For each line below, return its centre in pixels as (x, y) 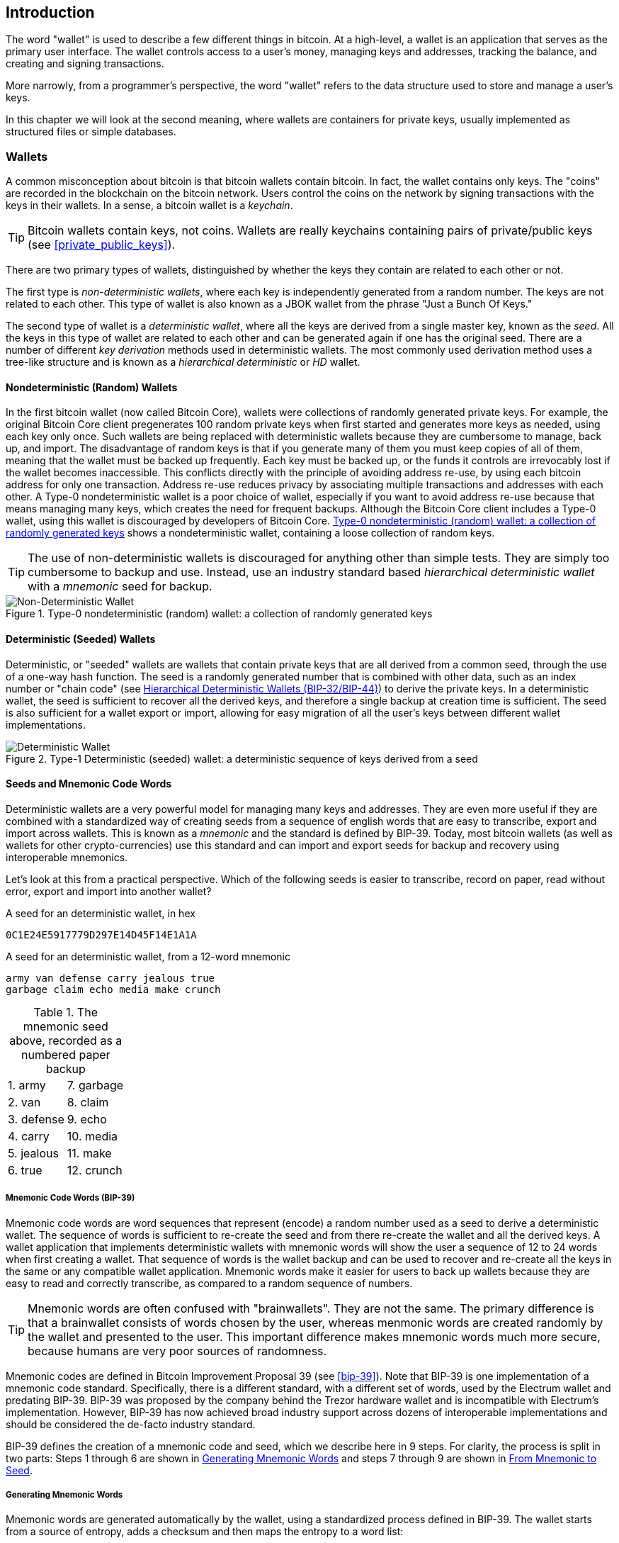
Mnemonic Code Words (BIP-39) (70, 1198)
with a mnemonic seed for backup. (120, 587)
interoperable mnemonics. (67, 857)
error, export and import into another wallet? (109, 891)
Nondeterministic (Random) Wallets (92, 387)
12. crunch (95, 1170)
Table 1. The (66, 1012)
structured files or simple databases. (91, 132)
